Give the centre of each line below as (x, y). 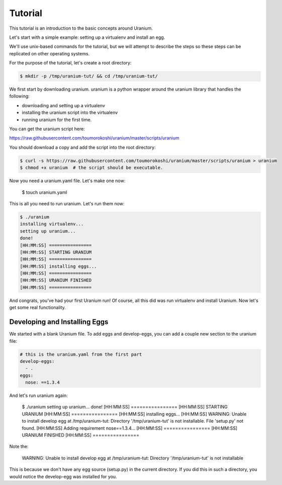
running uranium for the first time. (57, 119)
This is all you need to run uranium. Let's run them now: (67, 203)
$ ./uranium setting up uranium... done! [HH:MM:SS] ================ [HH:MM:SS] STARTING (125, 407)
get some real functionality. (38, 307)
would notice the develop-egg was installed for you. (63, 476)
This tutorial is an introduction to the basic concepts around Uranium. (81, 28)
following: (19, 96)
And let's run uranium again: (38, 395)
